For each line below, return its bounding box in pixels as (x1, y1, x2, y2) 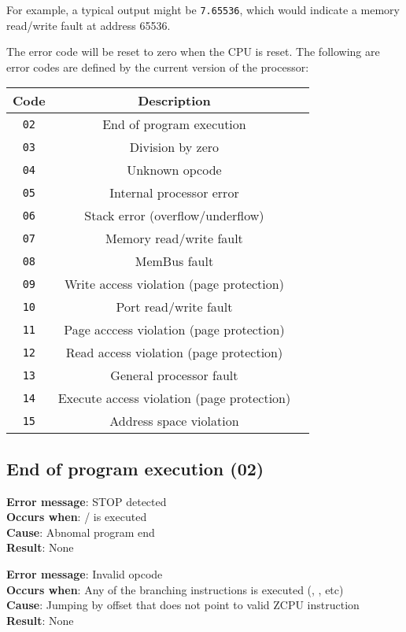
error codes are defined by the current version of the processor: (6, 58, 309, 75)
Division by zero (129, 138, 220, 157)
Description (138, 91, 211, 110)
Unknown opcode (127, 161, 222, 179)
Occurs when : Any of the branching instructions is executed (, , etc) (6, 581, 344, 597)
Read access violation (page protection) (65, 343, 283, 362)
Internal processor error (109, 183, 239, 202)
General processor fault (110, 366, 238, 385)
